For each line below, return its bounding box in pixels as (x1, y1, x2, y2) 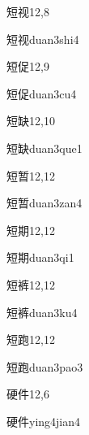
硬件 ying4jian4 (6, 412, 81, 429)
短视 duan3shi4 (6, 30, 79, 47)
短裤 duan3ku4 (6, 303, 78, 320)
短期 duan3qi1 (6, 249, 74, 266)
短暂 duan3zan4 (6, 194, 83, 211)
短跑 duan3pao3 (6, 358, 83, 375)
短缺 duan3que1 (6, 139, 83, 156)
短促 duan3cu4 (6, 85, 77, 102)
